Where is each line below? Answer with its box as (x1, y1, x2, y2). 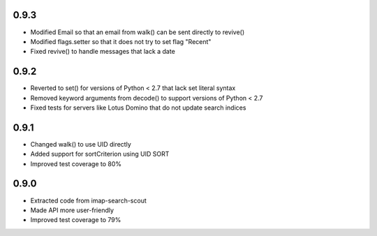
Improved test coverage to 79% (30, 216, 121, 224)
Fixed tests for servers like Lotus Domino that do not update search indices (30, 103, 246, 112)
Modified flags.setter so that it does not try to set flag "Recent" (30, 37, 212, 45)
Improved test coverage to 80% (30, 159, 122, 168)
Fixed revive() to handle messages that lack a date (30, 47, 176, 56)
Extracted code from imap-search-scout (30, 196, 147, 205)
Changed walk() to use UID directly (30, 140, 132, 148)
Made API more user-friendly (30, 206, 114, 214)
